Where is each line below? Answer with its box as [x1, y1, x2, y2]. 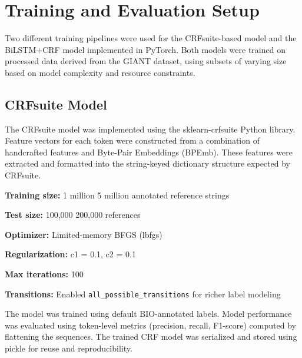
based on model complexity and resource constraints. [5, 66, 195, 78]
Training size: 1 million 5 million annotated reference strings [5, 188, 230, 201]
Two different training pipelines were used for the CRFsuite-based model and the [5, 32, 297, 44]
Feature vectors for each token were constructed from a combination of [5, 134, 260, 147]
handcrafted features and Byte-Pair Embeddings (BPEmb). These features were [5, 145, 293, 158]
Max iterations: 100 [5, 268, 84, 280]
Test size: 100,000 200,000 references [5, 208, 141, 221]
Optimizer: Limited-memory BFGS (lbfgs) [5, 228, 162, 240]
